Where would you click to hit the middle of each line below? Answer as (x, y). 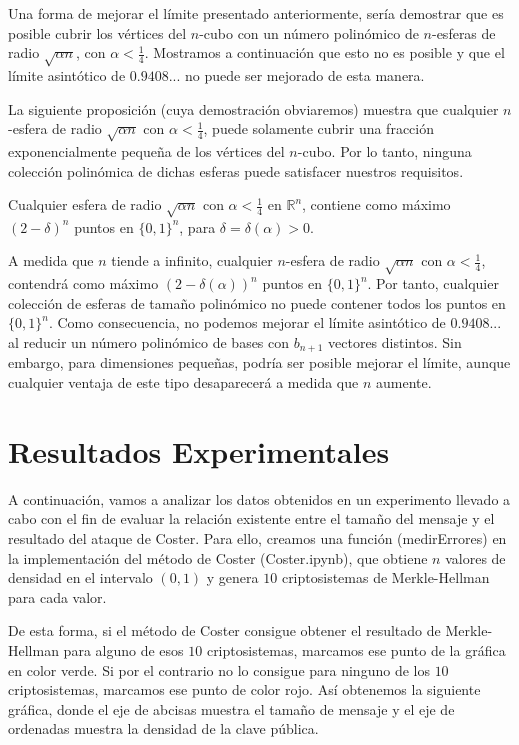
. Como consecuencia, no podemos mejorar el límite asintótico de (247, 322)
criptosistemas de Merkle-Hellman (385, 577)
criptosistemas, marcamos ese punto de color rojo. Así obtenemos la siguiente (244, 689)
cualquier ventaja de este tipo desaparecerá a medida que (183, 382)
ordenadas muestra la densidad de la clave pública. (163, 728)
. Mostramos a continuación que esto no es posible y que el (324, 52)
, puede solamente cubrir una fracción (318, 128)
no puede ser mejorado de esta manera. (305, 74)
